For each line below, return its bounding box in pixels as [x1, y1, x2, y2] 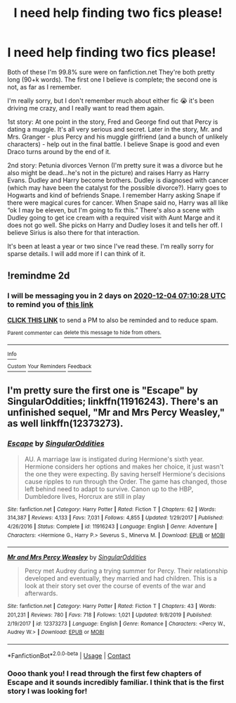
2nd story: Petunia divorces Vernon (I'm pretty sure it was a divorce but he [7, 160, 223, 170]
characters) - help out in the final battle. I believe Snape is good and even [7, 139, 220, 148]
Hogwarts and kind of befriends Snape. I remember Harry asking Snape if [7, 191, 221, 199]
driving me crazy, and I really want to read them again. [7, 103, 165, 112]
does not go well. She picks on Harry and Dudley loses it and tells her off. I [7, 220, 223, 229]
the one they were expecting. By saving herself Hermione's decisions [24, 469, 226, 478]
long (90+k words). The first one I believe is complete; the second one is [7, 75, 218, 84]
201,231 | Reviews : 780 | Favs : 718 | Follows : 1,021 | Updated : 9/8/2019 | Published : [7, 611, 212, 619]
